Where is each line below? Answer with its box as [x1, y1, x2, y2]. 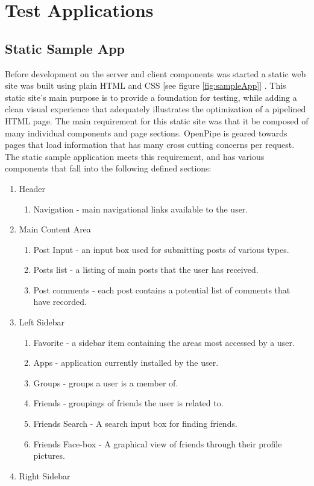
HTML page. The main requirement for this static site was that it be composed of [5, 114, 309, 127]
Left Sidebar [19, 316, 65, 328]
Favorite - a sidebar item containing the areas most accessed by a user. [33, 336, 295, 348]
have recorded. [33, 295, 87, 308]
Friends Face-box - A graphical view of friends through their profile [33, 437, 282, 450]
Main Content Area [19, 223, 91, 235]
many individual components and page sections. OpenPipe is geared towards [5, 126, 287, 139]
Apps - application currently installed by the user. [33, 356, 219, 369]
